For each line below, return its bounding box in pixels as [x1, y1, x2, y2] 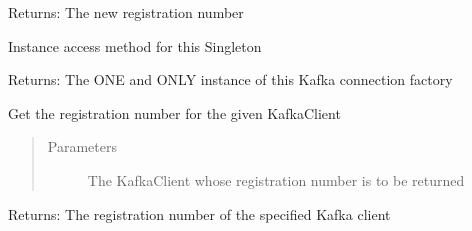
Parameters [47, 136, 117, 157]
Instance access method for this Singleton [8, 35, 262, 56]
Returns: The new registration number [8, 2, 244, 22]
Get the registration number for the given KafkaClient [8, 102, 341, 123]
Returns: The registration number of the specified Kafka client [8, 203, 391, 224]
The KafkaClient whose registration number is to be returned [87, 169, 465, 190]
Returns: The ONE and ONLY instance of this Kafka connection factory [8, 69, 453, 90]
